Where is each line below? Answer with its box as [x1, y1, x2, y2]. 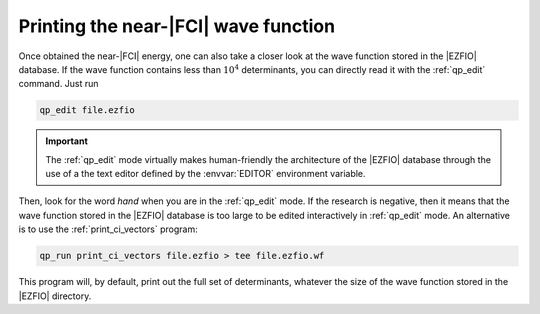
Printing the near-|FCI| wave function [18, 15, 335, 37]
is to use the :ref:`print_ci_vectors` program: [18, 223, 199, 235]
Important [45, 135, 89, 147]
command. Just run [18, 78, 99, 90]
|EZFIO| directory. [18, 290, 92, 302]
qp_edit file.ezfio [39, 105, 135, 116]
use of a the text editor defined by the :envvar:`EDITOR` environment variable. [45, 168, 366, 180]
